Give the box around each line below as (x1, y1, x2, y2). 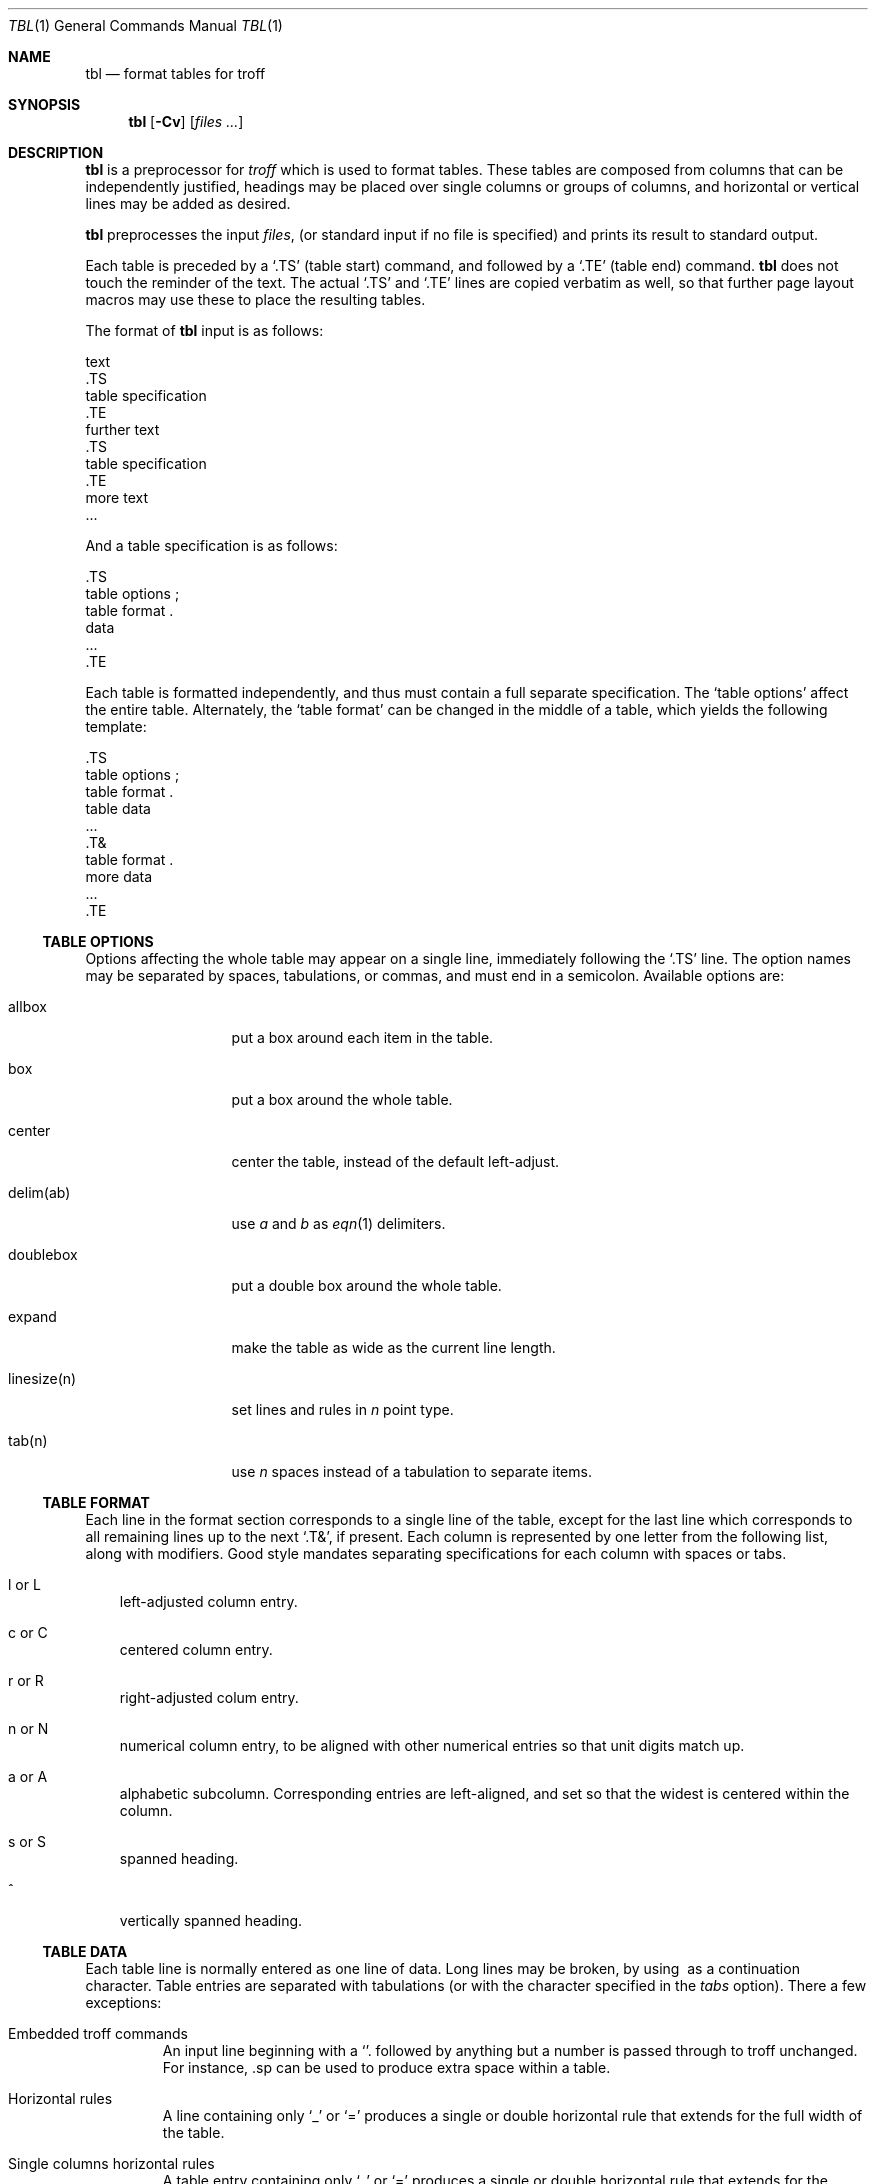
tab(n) (8, 1432, 48, 1449)
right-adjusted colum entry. (119, 1689, 299, 1706)
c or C (8, 1624, 48, 1641)
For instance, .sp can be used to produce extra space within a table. (162, 2059, 611, 2076)
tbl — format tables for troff (85, 65, 266, 82)
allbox (8, 998, 47, 1015)
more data (85, 868, 153, 885)
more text (85, 489, 148, 506)
